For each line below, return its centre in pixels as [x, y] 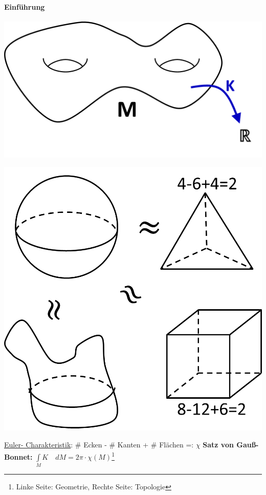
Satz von [218, 445]
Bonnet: [18, 456]
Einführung [25, 6]
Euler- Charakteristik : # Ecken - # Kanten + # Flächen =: [99, 445]
